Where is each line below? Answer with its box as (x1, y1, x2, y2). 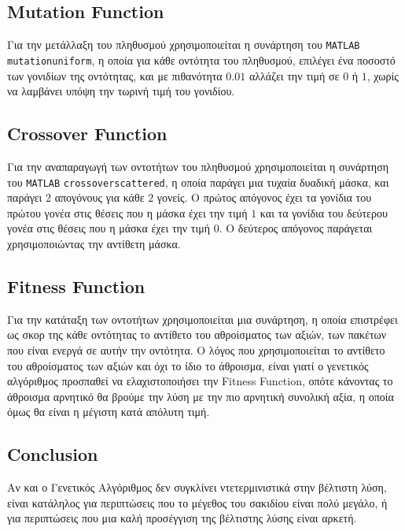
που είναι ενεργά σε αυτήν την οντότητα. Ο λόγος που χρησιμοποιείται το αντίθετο (7, 341, 385, 358)
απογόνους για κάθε (54, 189, 145, 206)
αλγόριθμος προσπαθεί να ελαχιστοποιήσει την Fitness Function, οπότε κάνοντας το (7, 373, 393, 389)
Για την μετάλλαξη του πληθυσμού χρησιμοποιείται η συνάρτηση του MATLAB (7, 36, 360, 53)
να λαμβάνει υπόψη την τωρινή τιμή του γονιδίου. (7, 83, 235, 99)
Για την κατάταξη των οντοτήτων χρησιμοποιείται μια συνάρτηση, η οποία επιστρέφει (7, 310, 398, 327)
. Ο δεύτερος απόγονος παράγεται (219, 220, 373, 236)
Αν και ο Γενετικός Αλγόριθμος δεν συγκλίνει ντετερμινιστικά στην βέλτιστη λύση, (7, 479, 387, 496)
